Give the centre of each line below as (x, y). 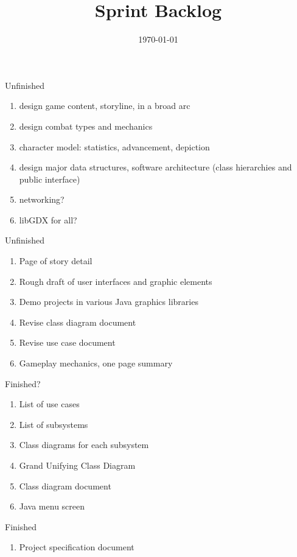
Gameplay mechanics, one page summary (96, 363)
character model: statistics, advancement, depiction (114, 146)
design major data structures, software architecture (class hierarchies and (155, 167)
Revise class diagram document (78, 322)
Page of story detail (56, 261)
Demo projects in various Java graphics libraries (109, 302)
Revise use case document (67, 342)
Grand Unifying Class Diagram (77, 465)
